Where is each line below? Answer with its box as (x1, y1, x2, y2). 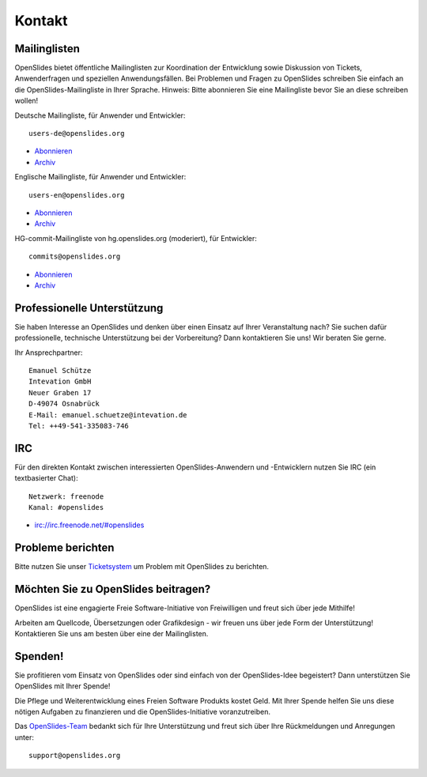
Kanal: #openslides (28, 503, 104, 512)
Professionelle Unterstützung (14, 301, 164, 315)
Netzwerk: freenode (28, 492, 104, 501)
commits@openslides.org (28, 252, 121, 261)
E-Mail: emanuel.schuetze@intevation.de (28, 410, 187, 419)
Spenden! (14, 649, 64, 663)
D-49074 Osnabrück (28, 399, 100, 409)
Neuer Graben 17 (28, 388, 92, 397)
